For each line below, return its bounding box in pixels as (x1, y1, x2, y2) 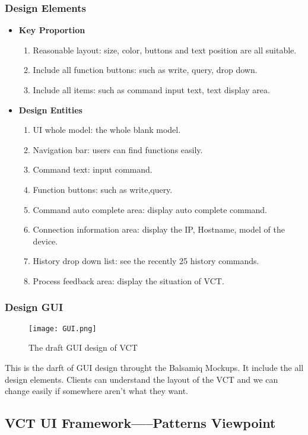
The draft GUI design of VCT (28, 341, 138, 354)
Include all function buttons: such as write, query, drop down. (33, 63, 258, 76)
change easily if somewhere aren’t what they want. (5, 385, 188, 397)
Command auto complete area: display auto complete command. (33, 203, 268, 215)
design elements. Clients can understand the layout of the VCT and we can (5, 373, 278, 385)
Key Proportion (18, 24, 85, 36)
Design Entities (18, 103, 82, 116)
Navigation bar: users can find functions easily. (33, 143, 203, 155)
